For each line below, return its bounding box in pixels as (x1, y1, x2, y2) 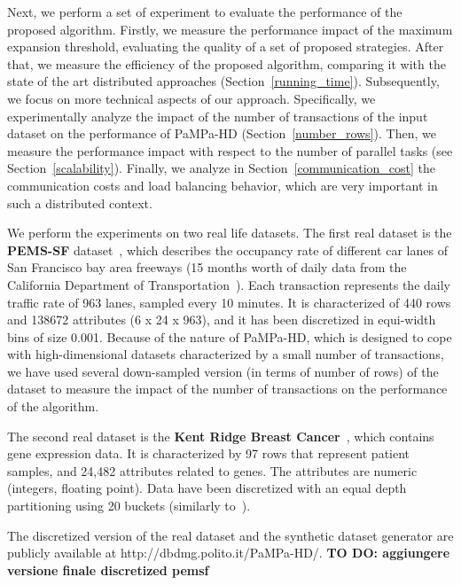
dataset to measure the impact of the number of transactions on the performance (7, 379, 448, 398)
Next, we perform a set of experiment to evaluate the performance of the (7, 3, 402, 20)
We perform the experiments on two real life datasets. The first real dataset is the (7, 223, 452, 242)
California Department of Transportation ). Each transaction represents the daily (7, 275, 450, 293)
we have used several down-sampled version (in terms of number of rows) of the (7, 362, 439, 380)
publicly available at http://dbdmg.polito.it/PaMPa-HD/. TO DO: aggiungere (7, 543, 450, 562)
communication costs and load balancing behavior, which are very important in (7, 175, 438, 194)
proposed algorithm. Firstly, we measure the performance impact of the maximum (7, 19, 453, 38)
